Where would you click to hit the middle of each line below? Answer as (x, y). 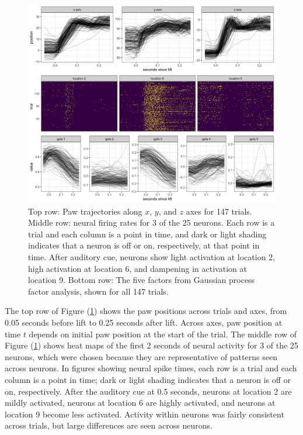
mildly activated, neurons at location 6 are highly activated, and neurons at (140, 403)
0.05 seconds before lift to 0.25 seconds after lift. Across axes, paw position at (144, 322)
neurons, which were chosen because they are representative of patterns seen (141, 356)
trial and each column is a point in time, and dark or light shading (147, 234)
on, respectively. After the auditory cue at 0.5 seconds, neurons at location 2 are (148, 391)
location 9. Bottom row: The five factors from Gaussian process (142, 280)
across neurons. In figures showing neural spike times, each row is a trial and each (151, 368)
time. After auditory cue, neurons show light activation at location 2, (152, 257)
